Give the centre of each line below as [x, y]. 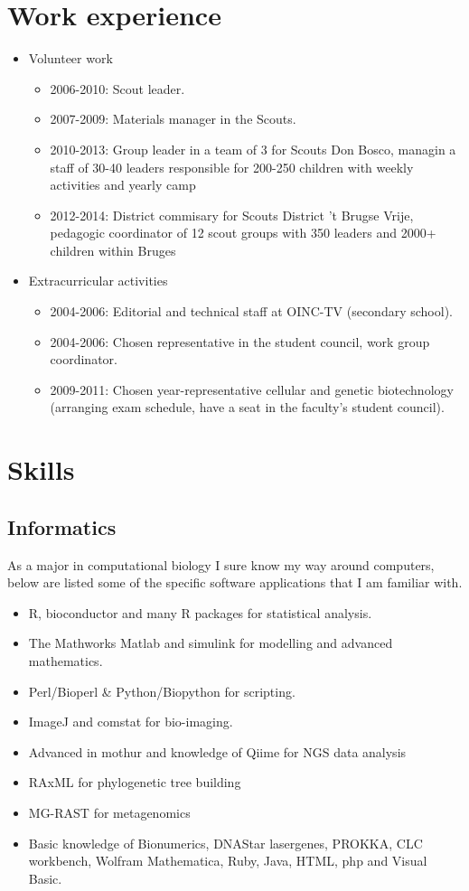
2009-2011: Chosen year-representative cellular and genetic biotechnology [252, 389]
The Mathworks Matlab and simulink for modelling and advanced [211, 643]
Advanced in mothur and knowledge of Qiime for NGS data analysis [217, 751]
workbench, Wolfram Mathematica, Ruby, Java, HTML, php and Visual [228, 861]
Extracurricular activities [98, 281]
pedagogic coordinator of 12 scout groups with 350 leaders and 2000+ [243, 233]
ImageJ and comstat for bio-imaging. [131, 722]
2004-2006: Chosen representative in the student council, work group [240, 341]
